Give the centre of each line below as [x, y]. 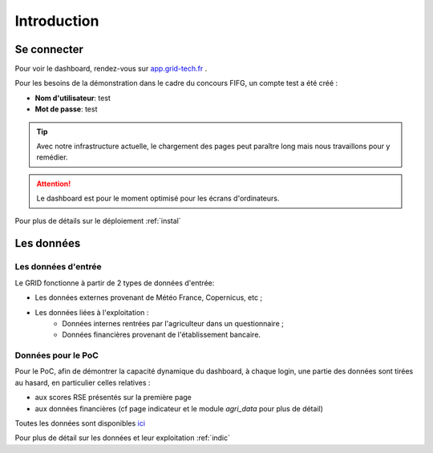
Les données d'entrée [58, 267]
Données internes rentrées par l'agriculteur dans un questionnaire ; [173, 323]
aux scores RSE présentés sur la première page [113, 398]
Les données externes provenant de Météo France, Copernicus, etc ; [149, 297]
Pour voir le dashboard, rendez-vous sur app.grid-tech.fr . [111, 69]
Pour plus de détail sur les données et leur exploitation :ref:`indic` [123, 438]
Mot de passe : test [66, 109]
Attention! [54, 184]
